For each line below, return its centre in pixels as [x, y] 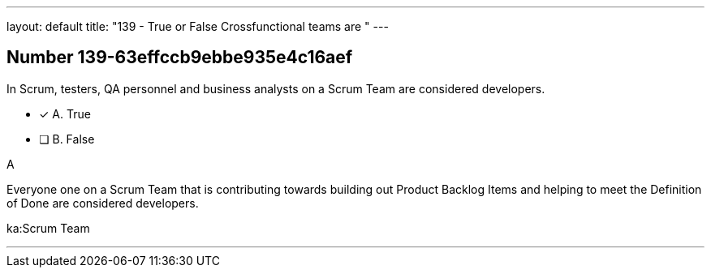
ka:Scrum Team [48, 228]
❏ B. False [67, 139]
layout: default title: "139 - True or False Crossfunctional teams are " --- [198, 26]
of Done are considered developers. [103, 203]
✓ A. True [65, 113]
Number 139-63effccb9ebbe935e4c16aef [180, 58]
